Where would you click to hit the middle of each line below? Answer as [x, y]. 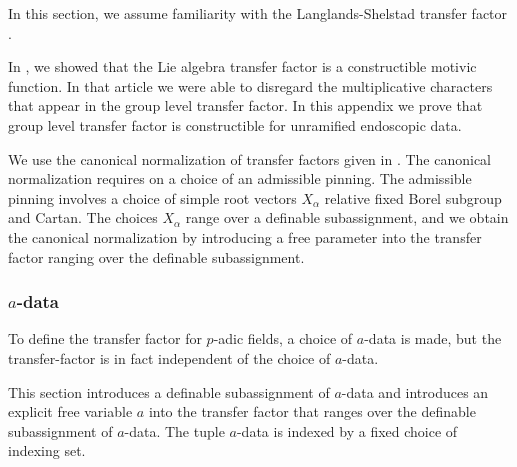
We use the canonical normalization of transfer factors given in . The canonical [249, 158]
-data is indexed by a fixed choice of [347, 430]
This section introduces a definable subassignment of [169, 391]
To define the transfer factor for [105, 338]
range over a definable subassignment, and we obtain [347, 217]
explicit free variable [70, 411]
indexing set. [47, 450]
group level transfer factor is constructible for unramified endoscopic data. [235, 124]
